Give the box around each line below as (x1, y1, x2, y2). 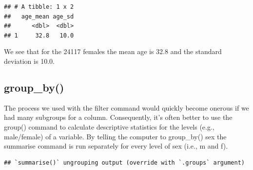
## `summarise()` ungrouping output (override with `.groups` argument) (4, 159, 245, 166)
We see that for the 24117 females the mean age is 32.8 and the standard (4, 46, 222, 57)
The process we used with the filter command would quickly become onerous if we (4, 102, 249, 113)
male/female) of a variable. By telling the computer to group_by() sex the (4, 131, 227, 141)
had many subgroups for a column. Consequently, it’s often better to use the (4, 112, 233, 122)
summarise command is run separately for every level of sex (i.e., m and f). (4, 141, 228, 151)
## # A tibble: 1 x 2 (4, 3, 74, 10)
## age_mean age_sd (4, 13, 74, 20)
